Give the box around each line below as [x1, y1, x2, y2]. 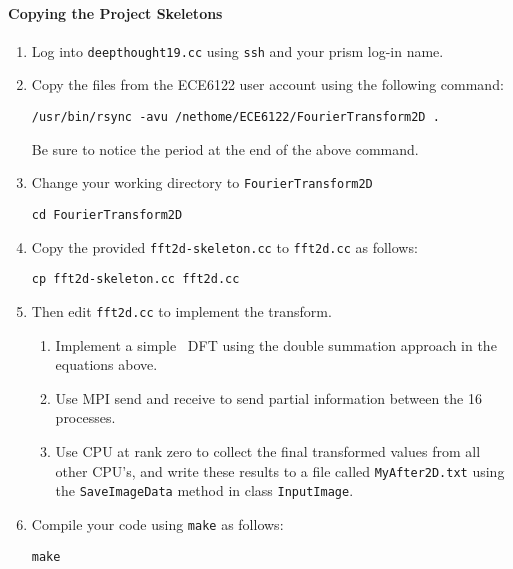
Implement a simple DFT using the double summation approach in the [55, 334, 497, 355]
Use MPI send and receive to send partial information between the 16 [55, 387, 482, 408]
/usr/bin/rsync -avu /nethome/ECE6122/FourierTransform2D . [31, 110, 440, 125]
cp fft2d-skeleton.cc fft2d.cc [31, 272, 240, 287]
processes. [55, 407, 116, 428]
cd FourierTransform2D [31, 207, 183, 222]
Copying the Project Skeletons [8, 2, 223, 23]
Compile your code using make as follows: [31, 513, 284, 534]
